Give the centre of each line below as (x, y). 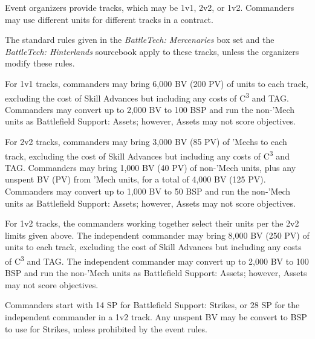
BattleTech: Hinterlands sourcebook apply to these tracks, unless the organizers (152, 51)
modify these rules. (40, 63)
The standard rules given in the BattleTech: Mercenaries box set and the (140, 40)
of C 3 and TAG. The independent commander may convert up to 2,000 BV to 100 (157, 260)
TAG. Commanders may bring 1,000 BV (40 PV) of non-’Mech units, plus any (151, 167)
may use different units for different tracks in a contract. (109, 19)
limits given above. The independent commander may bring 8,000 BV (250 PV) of (157, 235)
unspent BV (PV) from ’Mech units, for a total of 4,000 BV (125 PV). (135, 179)
